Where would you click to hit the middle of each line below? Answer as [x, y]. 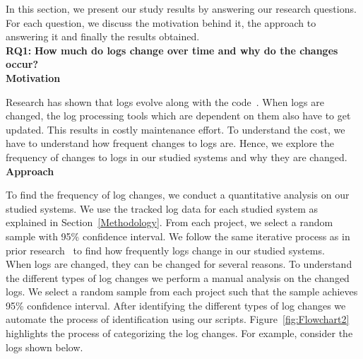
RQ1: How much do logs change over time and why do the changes [172, 50]
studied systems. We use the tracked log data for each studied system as [162, 208]
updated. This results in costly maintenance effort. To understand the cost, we [175, 129]
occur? [22, 64]
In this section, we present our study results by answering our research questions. [181, 8]
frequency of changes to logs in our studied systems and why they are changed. [177, 157]
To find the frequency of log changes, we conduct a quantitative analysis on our [178, 195]
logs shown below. [44, 347]
